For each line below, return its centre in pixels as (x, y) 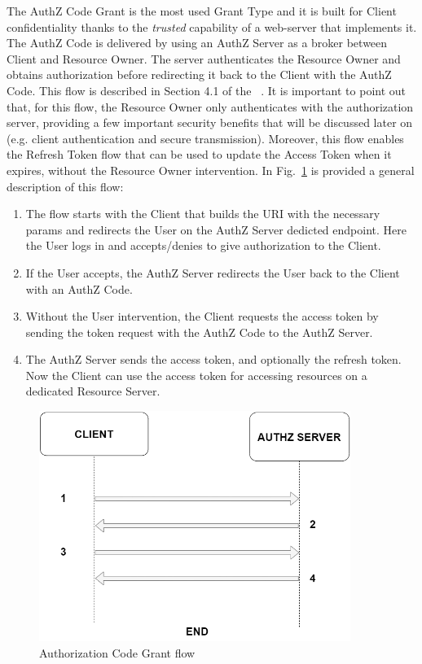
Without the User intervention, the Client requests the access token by (202, 316)
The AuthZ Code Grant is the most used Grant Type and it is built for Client (202, 11)
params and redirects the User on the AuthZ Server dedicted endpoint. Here (216, 229)
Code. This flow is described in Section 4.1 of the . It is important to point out (207, 90)
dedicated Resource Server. (93, 391)
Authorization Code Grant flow (117, 652)
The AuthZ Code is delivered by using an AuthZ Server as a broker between (197, 43)
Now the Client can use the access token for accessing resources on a (196, 375)
